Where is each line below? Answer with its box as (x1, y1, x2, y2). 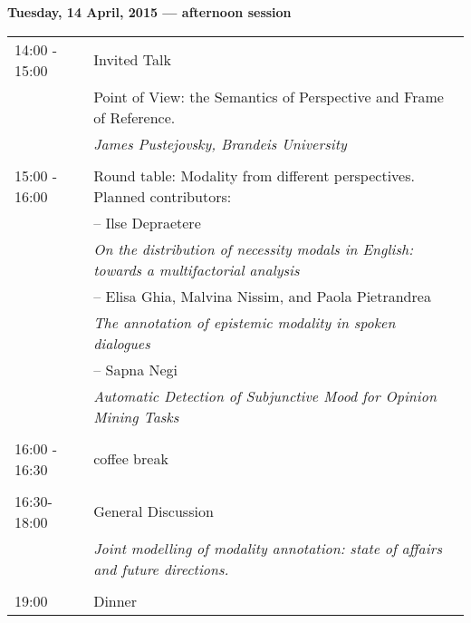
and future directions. (93, 558, 229, 579)
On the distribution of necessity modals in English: (93, 238, 414, 259)
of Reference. (93, 106, 176, 128)
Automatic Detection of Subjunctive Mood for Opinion (93, 385, 437, 406)
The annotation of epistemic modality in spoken (93, 311, 396, 333)
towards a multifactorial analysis (93, 258, 300, 280)
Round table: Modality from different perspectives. (93, 164, 415, 186)
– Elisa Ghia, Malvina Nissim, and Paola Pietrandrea (93, 285, 431, 307)
